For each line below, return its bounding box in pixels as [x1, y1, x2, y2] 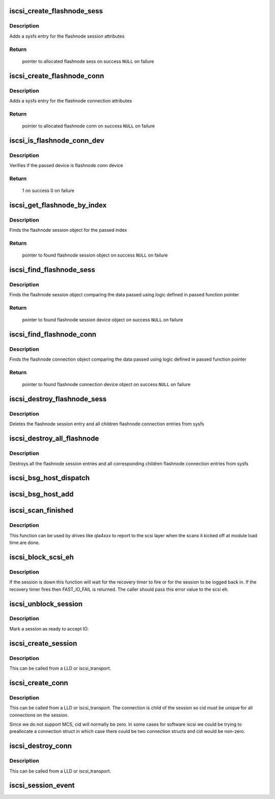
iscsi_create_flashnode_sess [9, 7, 103, 15]
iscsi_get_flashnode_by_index [9, 201, 107, 209]
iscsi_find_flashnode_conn [9, 330, 97, 339]
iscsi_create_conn [9, 678, 68, 687]
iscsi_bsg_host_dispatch [9, 474, 90, 482]
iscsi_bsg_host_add [9, 490, 74, 499]
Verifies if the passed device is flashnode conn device [9, 162, 123, 168]
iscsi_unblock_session [9, 599, 83, 608]
